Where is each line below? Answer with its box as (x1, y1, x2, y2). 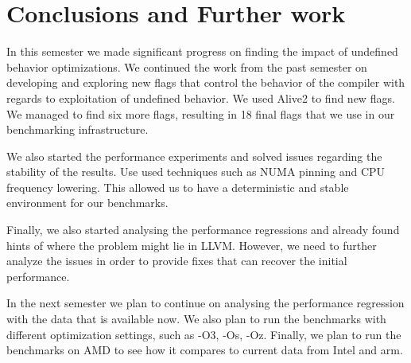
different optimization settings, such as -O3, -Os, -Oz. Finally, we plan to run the (6, 326, 401, 342)
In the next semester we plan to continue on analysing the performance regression (6, 295, 405, 311)
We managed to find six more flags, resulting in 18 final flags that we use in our (6, 105, 395, 122)
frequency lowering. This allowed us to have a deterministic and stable (6, 178, 349, 195)
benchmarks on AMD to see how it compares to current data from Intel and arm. (6, 342, 403, 358)
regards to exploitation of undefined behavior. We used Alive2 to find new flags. (6, 89, 395, 106)
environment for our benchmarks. (6, 194, 169, 211)
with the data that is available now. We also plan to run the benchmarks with (6, 310, 386, 327)
